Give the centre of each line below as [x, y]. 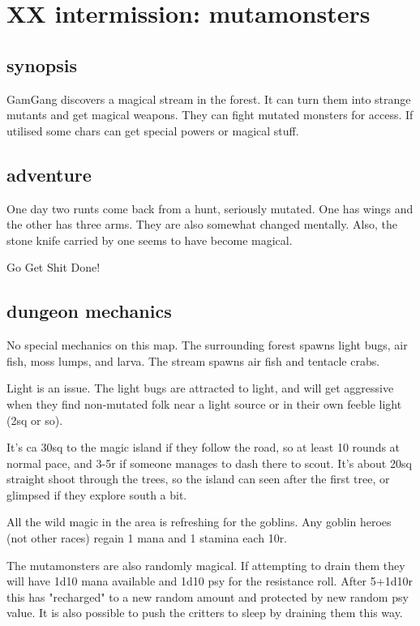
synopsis [42, 64]
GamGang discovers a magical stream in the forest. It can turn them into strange [209, 99]
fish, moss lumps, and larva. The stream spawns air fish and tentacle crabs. [193, 360]
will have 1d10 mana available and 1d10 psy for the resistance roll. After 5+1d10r [210, 581]
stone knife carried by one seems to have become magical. [150, 240]
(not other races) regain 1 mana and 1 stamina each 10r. [147, 538]
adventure [49, 174]
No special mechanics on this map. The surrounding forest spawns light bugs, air [207, 345]
